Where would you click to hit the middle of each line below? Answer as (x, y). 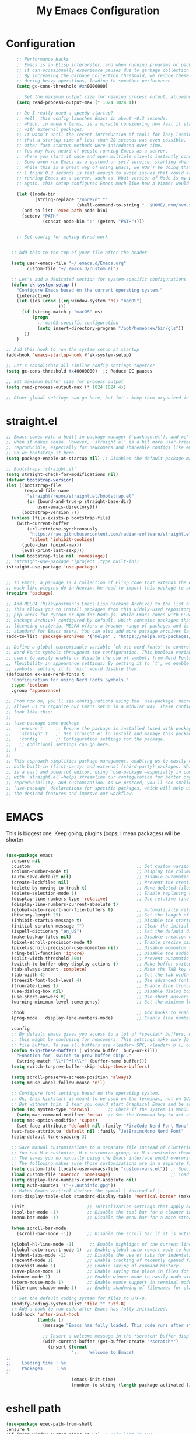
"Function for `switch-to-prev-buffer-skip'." (74, 1056)
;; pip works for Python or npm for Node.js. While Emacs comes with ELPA (99, 615)
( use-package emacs (30, 855)
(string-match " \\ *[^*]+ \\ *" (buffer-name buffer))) (82, 1061)
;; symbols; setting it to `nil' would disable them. (73, 669)
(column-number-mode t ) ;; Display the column (101, 872)
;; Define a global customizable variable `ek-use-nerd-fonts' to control (99, 647)
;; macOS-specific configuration (78, 323)
